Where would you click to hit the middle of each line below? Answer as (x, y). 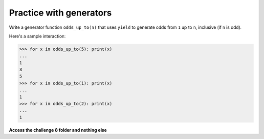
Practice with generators (60, 13)
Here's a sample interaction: (37, 36)
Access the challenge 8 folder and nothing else (58, 130)
